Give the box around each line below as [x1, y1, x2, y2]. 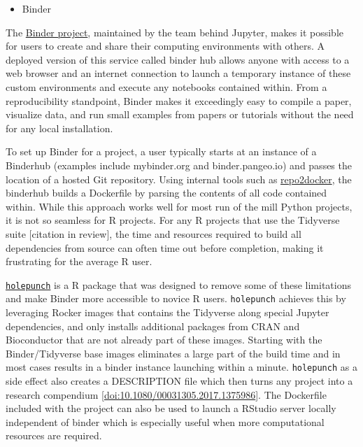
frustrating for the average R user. [6, 254, 152, 269]
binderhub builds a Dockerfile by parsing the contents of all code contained [6, 185, 327, 200]
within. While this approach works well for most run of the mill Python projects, [6, 199, 353, 213]
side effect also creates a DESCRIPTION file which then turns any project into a [6, 374, 353, 388]
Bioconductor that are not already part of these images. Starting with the [6, 332, 322, 347]
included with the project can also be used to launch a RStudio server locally [6, 401, 336, 416]
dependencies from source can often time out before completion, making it [6, 240, 324, 255]
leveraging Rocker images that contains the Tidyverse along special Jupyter [6, 305, 329, 319]
